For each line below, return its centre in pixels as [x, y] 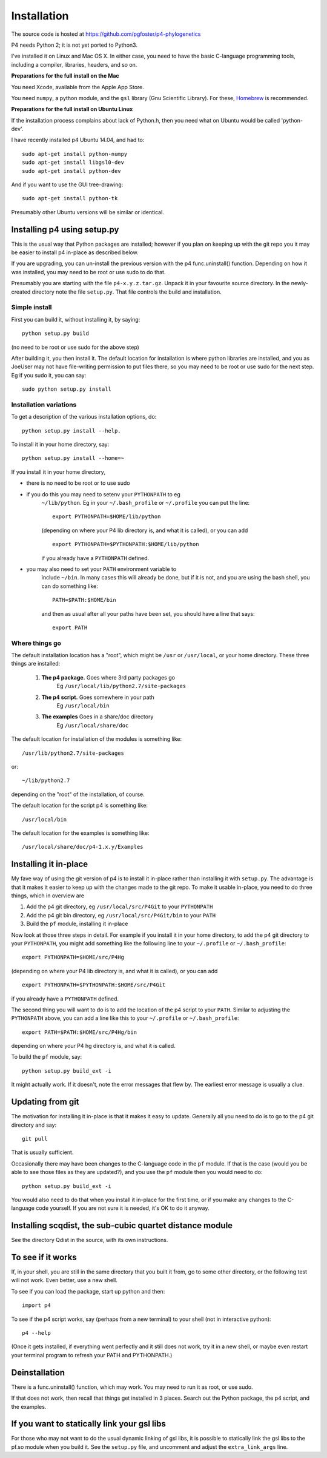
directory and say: [34, 1125]
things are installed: [36, 664]
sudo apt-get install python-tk [70, 198]
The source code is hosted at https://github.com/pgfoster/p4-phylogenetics [106, 34]
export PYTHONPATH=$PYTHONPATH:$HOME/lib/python [126, 544]
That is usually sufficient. [42, 1152]
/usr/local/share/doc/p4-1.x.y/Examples [83, 847]
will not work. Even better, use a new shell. [64, 1280]
